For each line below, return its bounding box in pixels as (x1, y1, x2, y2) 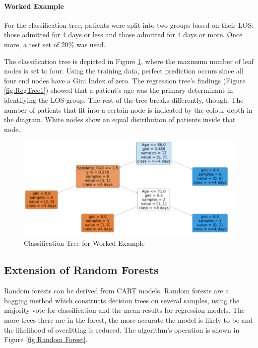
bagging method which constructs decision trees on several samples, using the (4, 295, 240, 305)
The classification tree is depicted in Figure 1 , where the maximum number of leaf (4, 56, 254, 66)
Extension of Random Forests (4, 262, 159, 278)
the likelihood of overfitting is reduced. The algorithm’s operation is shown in (4, 324, 240, 335)
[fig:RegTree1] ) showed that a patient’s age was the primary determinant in (4, 85, 233, 95)
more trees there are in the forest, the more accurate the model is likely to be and (4, 314, 253, 325)
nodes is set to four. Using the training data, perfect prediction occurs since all (4, 66, 244, 76)
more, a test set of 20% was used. (4, 39, 106, 49)
